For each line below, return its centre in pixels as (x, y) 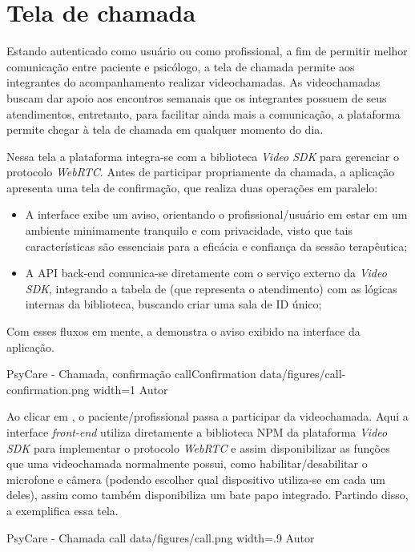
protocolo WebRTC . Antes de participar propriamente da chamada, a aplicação (201, 172)
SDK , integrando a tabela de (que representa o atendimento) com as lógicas (211, 288)
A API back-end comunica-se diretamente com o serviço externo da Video (206, 273)
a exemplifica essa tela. (62, 510)
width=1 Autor (131, 389)
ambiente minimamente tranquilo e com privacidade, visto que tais (189, 230)
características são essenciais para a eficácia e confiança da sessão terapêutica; (216, 246)
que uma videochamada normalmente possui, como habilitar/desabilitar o (187, 463)
